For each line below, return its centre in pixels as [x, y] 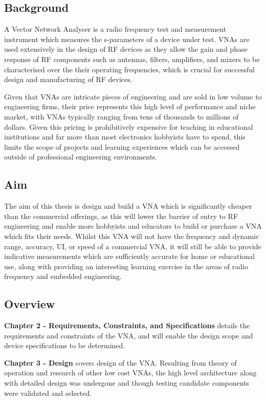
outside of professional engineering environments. [81, 157]
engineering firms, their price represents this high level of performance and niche [130, 106]
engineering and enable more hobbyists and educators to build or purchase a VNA [133, 226]
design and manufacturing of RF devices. [68, 79]
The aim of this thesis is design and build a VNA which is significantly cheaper [128, 206]
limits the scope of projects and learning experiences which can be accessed [122, 146]
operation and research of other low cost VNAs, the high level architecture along [130, 373]
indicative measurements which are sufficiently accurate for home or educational [129, 256]
